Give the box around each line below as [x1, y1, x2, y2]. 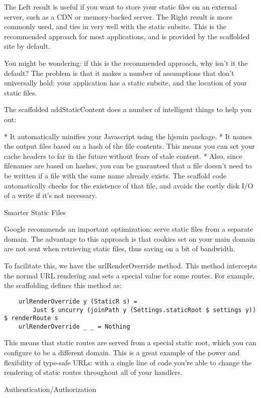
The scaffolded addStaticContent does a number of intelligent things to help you [4, 104, 251, 115]
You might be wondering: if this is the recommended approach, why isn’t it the [4, 57, 248, 68]
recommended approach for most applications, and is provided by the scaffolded [4, 31, 250, 41]
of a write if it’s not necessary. [4, 190, 97, 201]
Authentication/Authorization [4, 383, 97, 394]
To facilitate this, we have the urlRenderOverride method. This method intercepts [4, 260, 257, 271]
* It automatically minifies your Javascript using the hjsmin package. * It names [4, 131, 252, 141]
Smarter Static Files [4, 207, 66, 217]
